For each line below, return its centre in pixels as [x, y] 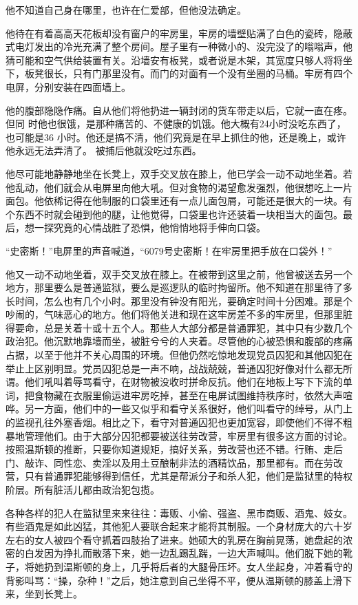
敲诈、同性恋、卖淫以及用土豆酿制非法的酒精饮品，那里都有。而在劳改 [183, 462]
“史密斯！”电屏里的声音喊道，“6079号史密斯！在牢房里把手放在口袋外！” [169, 250]
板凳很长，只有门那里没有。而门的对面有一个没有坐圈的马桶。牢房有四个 [188, 73]
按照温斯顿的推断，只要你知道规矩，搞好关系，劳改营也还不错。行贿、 [165, 449]
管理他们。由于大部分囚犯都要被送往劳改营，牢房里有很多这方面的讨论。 [188, 435]
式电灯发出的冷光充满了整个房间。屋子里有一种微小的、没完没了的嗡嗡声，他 [179, 46]
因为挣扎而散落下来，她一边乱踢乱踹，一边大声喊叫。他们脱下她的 [193, 553]
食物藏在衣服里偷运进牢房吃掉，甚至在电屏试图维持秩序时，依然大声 [188, 395]
